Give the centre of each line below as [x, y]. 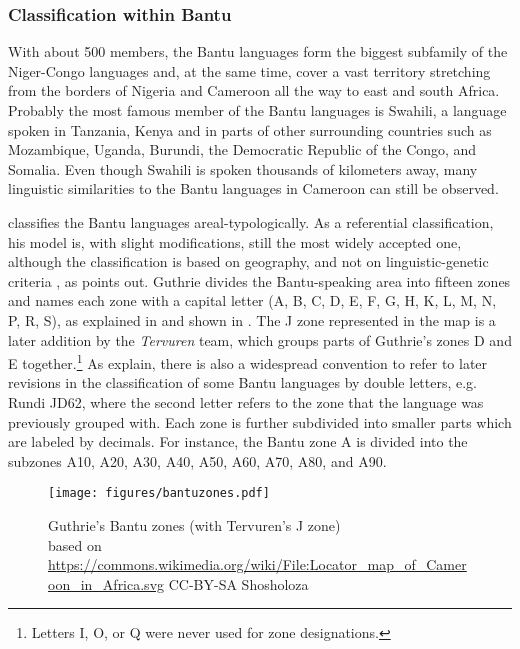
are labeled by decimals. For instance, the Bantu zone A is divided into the [238, 441]
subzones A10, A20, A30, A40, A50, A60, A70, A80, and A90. [197, 460]
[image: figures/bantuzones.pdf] [159, 493]
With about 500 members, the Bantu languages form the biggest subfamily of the [258, 51]
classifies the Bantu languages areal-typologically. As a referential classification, [251, 221]
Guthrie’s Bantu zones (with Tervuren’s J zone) [194, 525]
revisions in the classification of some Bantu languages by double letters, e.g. [243, 382]
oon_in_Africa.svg [106, 583]
